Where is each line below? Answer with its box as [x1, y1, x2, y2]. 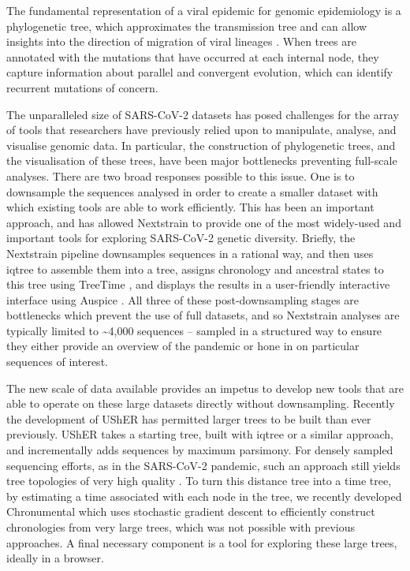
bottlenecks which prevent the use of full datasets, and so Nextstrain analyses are [6, 307, 400, 323]
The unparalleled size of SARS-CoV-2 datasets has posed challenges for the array [6, 106, 399, 122]
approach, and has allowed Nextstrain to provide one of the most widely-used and [6, 214, 401, 230]
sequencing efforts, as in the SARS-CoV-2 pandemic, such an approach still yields [6, 457, 401, 473]
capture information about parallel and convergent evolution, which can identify [6, 64, 393, 80]
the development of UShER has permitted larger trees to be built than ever [6, 410, 371, 427]
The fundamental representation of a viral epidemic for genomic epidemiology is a [6, 2, 401, 18]
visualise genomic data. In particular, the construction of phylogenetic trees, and [6, 136, 396, 153]
